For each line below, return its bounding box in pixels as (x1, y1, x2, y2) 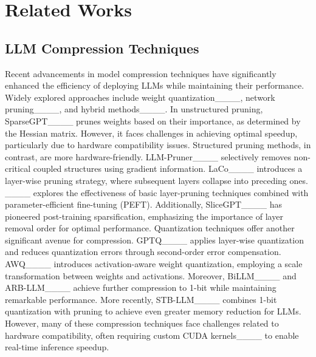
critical (5, 162, 31, 175)
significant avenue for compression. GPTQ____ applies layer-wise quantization (5, 233, 304, 246)
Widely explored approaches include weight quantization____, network (5, 90, 275, 103)
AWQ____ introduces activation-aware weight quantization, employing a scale (5, 257, 303, 270)
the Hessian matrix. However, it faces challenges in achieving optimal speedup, (5, 126, 298, 139)
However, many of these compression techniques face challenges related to (5, 317, 279, 330)
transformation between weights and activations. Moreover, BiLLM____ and (5, 269, 297, 282)
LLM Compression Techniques (5, 38, 199, 57)
